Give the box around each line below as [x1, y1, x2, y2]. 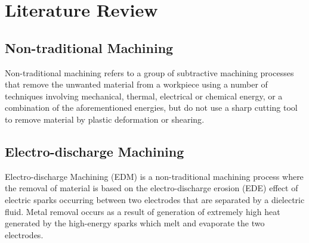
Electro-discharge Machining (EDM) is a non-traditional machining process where [5, 170, 304, 182]
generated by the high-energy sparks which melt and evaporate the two [5, 217, 265, 229]
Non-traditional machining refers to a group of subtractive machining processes [5, 66, 294, 79]
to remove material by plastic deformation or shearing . [5, 113, 205, 125]
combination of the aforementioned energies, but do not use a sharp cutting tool [5, 101, 298, 114]
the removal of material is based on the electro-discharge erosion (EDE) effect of [5, 182, 298, 194]
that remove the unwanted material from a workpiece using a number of [5, 78, 268, 91]
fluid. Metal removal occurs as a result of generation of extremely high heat [5, 205, 280, 217]
